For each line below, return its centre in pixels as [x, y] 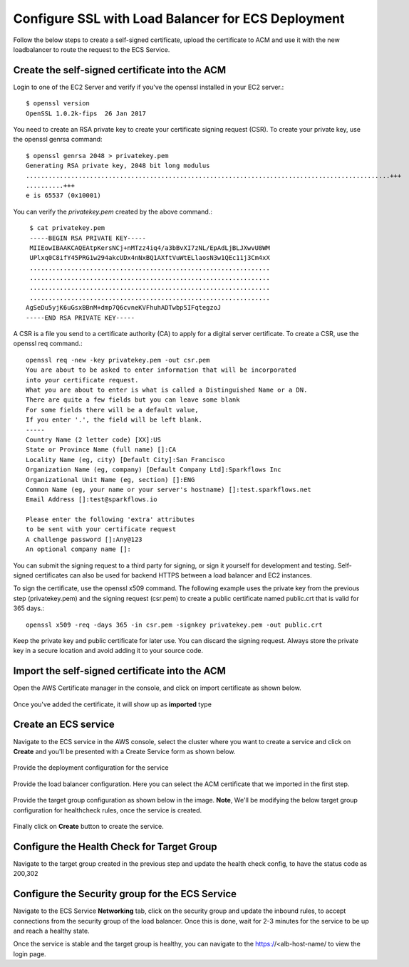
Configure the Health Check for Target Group [115, 846]
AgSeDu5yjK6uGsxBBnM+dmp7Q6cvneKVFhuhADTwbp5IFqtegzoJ [124, 308]
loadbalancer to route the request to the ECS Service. [92, 49]
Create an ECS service [64, 725]
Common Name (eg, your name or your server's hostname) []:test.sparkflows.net [169, 489]
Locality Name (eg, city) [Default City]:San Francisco [125, 460]
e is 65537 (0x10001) [63, 195]
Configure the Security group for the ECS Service [125, 894]
